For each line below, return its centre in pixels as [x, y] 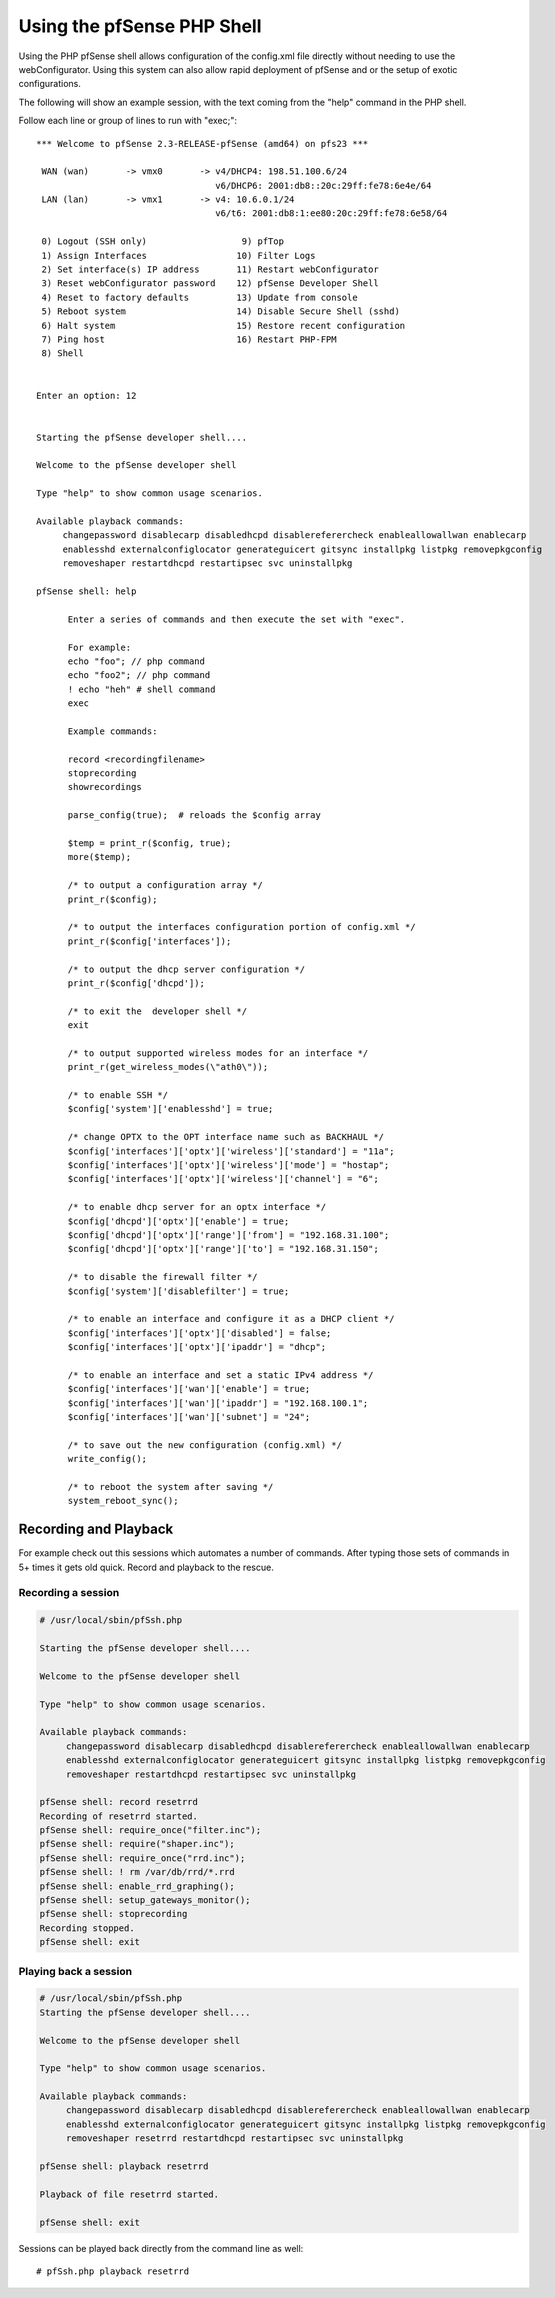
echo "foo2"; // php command [139, 675]
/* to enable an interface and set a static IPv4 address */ [220, 1374]
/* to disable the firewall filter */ [163, 1277]
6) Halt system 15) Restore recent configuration [223, 325]
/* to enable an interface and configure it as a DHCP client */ [231, 1319]
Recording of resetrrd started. [119, 1816]
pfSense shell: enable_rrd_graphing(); [137, 1886]
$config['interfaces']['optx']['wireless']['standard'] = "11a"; [231, 1151]
